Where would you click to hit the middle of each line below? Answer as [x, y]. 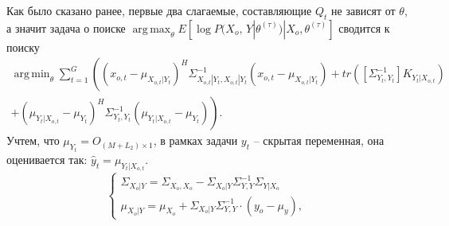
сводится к [364, 27]
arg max [152, 29]
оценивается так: [47, 159]
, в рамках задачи [195, 140]
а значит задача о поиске [66, 27]
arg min [32, 74]
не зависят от [363, 10]
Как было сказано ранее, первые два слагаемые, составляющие [159, 10]
